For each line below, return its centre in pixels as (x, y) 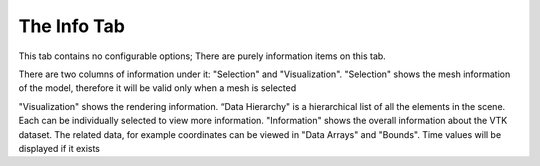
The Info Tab (71, 26)
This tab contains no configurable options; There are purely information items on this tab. (202, 56)
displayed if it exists (59, 148)
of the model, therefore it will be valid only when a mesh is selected (157, 88)
